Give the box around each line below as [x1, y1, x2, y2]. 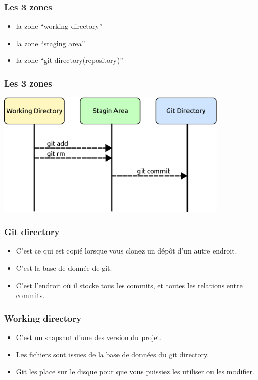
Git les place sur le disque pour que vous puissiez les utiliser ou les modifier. [16, 366, 254, 377]
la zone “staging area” [16, 37, 85, 48]
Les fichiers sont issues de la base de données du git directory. [16, 349, 209, 360]
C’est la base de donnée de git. [16, 262, 112, 273]
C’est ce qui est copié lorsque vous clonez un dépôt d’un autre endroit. [16, 245, 237, 256]
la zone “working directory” [16, 20, 103, 31]
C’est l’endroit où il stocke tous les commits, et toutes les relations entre [16, 280, 243, 290]
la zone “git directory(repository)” [16, 55, 123, 66]
